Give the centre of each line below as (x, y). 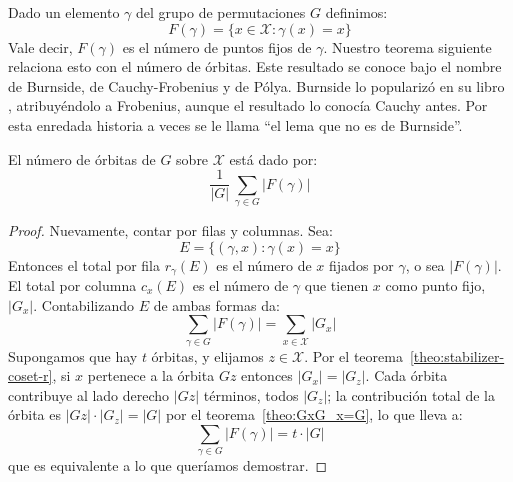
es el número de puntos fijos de (217, 46)
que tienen (336, 285)
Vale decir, (40, 46)
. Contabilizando (83, 304)
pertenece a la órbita (151, 375)
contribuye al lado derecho (89, 394)
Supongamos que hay (73, 355)
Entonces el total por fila (84, 264)
